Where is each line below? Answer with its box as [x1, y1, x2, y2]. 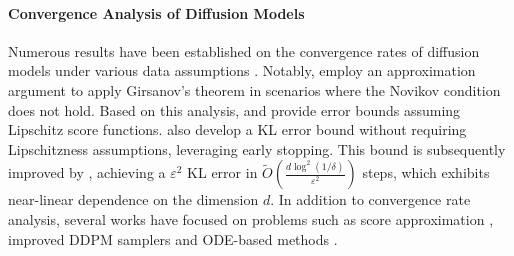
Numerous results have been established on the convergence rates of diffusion [8, 40, 480, 61]
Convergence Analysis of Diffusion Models [8, 2, 305, 23]
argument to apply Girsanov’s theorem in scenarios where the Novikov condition [8, 79, 501, 100]
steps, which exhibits [362, 162, 490, 183]
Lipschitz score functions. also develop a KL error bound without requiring [8, 119, 467, 140]
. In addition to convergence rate [270, 189, 471, 210]
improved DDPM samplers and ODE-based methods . [8, 228, 338, 249]
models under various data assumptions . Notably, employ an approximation [8, 60, 476, 81]
